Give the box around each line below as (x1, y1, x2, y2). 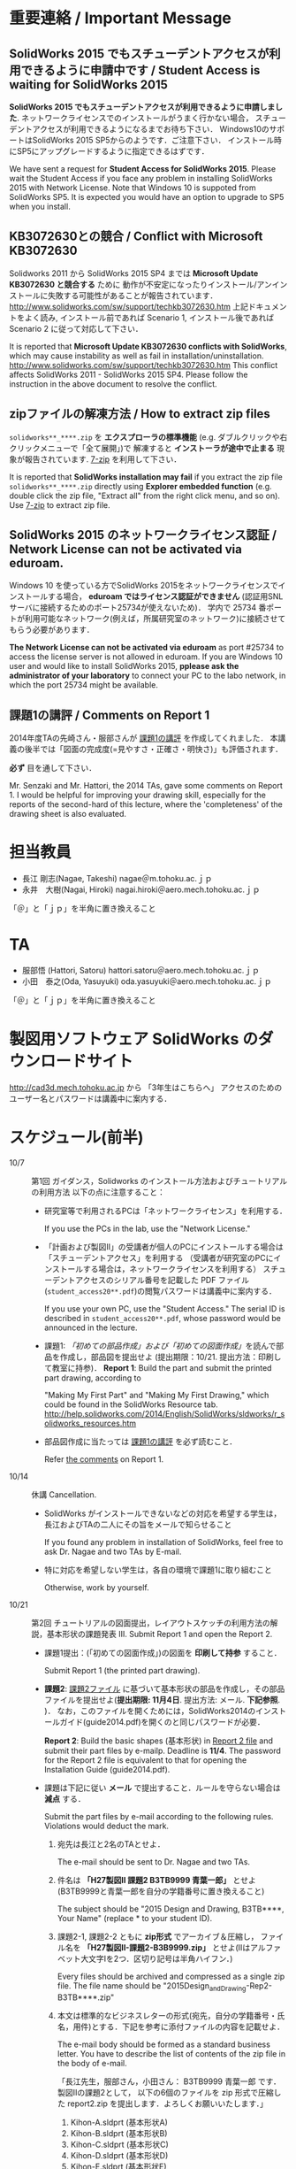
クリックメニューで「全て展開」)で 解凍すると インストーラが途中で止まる (9, 442, 276, 453)
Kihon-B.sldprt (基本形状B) (70, 2127, 168, 2138)
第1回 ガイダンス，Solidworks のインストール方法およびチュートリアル (31, 1176, 288, 1186)
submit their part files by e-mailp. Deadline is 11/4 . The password (43, 1745, 281, 1756)
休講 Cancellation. (31, 1489, 97, 1500)
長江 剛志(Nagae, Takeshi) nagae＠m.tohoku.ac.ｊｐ (21, 873, 213, 884)
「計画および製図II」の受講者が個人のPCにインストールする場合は (43, 1242, 285, 1252)
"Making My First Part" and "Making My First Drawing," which (43, 1390, 269, 1400)
